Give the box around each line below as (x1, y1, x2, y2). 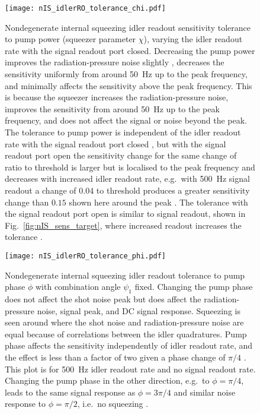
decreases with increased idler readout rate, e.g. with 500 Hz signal (5, 172, 250, 185)
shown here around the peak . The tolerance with (69, 195, 248, 208)
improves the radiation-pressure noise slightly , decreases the (5, 56, 224, 68)
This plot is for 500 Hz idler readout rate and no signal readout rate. (5, 362, 256, 375)
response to (5, 397, 46, 410)
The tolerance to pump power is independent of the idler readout (5, 126, 241, 138)
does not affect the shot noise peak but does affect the (5, 292, 201, 305)
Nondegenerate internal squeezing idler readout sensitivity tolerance (5, 21, 251, 33)
